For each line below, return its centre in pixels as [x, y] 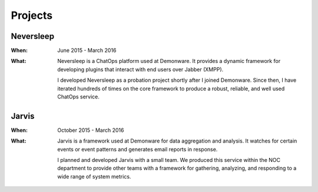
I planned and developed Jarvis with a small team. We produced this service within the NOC [169, 160]
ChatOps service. [79, 97]
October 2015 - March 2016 [91, 130]
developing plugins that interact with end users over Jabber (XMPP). [140, 69]
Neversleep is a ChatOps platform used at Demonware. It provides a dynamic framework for [169, 61]
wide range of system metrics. [94, 176]
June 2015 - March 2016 [87, 51]
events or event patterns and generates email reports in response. [138, 149]
